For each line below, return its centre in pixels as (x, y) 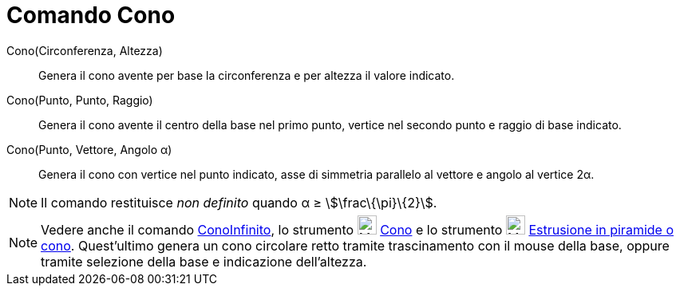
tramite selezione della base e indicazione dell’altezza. (204, 261)
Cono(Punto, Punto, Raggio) (80, 100)
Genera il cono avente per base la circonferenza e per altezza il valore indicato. (247, 75)
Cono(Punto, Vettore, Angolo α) (89, 149)
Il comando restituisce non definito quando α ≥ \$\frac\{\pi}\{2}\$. (239, 202)
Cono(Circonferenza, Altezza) (85, 50)
